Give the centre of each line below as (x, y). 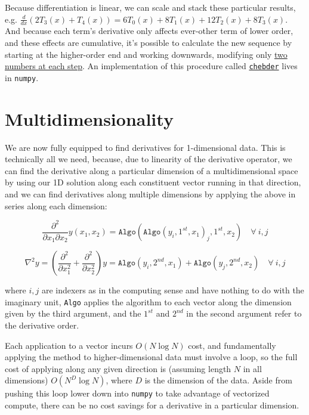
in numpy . (22, 77)
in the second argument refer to (244, 313)
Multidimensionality (89, 118)
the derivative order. (42, 325)
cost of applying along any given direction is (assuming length (118, 368)
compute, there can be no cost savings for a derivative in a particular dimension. (152, 405)
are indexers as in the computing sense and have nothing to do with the (173, 290)
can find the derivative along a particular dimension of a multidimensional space (152, 170)
